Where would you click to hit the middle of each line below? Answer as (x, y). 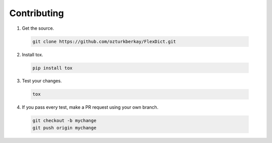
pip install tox (53, 68)
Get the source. (38, 28)
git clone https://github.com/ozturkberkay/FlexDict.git (104, 41)
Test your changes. (42, 81)
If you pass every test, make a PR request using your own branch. (90, 107)
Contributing (37, 13)
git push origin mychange (64, 128)
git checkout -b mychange (64, 121)
